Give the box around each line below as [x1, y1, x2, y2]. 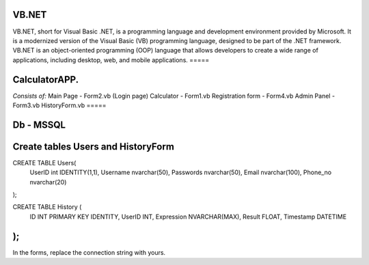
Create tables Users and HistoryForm [12, 141, 174, 152]
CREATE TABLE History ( [12, 203, 82, 211]
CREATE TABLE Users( [12, 158, 77, 167]
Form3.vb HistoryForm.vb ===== [12, 101, 107, 109]
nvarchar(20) [29, 178, 67, 186]
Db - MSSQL [12, 119, 66, 130]
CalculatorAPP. [12, 74, 79, 85]
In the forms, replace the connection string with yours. [12, 248, 166, 256]
